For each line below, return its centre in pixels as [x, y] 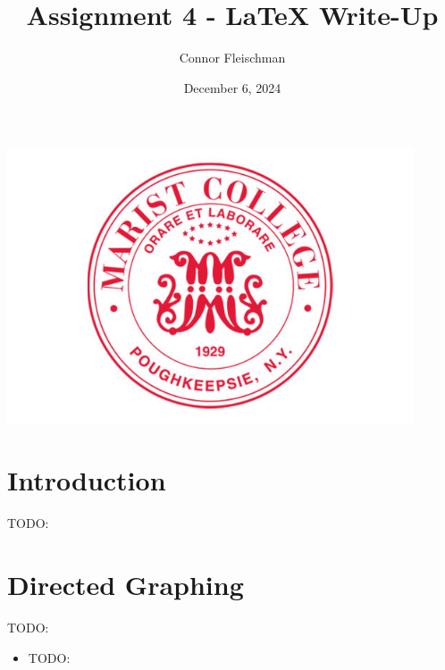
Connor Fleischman [232, 58]
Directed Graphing [126, 585]
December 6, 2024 [232, 87]
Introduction [87, 480]
